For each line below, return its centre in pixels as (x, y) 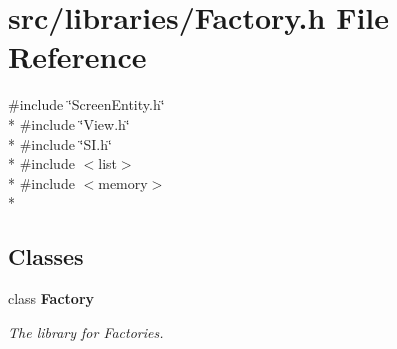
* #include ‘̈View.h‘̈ (69, 123)
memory (123, 182)
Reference (77, 56)
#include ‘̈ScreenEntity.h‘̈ (86, 104)
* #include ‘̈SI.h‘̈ (60, 143)
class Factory (51, 298)
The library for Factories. (86, 331)
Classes (46, 256)
